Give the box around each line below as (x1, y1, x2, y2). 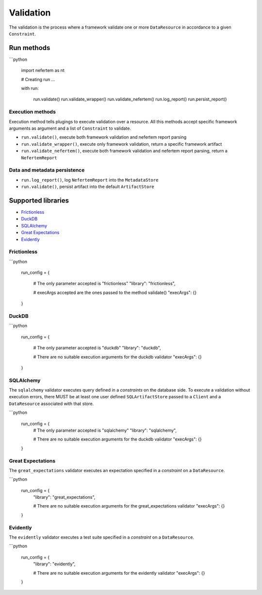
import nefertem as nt (21, 68, 65, 73)
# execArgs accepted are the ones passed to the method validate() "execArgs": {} (33, 289, 196, 295)
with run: (21, 85, 39, 91)
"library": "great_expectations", (33, 494, 96, 500)
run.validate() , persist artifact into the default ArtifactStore (21, 184, 155, 189)
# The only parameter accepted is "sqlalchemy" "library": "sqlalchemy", (33, 427, 177, 433)
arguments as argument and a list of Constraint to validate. (9, 125, 131, 131)
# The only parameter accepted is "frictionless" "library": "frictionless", (33, 281, 176, 287)
